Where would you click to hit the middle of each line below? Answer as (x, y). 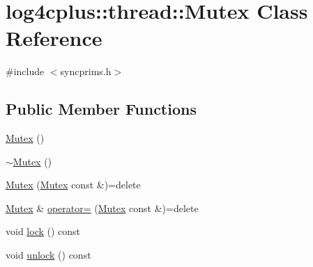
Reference (54, 38)
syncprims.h (86, 71)
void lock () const (43, 231)
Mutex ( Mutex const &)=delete (73, 185)
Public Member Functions (101, 109)
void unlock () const (48, 255)
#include (25, 71)
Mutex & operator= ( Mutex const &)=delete (102, 208)
